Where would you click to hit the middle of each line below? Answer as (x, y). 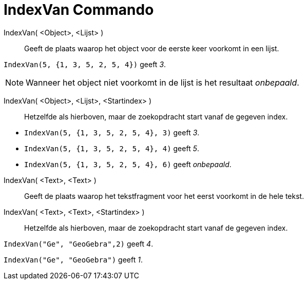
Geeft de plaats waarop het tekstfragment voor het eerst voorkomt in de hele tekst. (164, 196)
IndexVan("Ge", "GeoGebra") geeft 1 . (73, 259)
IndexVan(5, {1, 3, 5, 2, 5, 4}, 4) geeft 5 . (112, 148)
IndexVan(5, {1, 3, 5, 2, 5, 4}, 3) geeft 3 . (112, 132)
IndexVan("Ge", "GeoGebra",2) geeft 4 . (79, 244)
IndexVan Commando (79, 10)
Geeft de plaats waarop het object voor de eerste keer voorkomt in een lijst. (152, 48)
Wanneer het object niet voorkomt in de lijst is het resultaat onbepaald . (162, 82)
